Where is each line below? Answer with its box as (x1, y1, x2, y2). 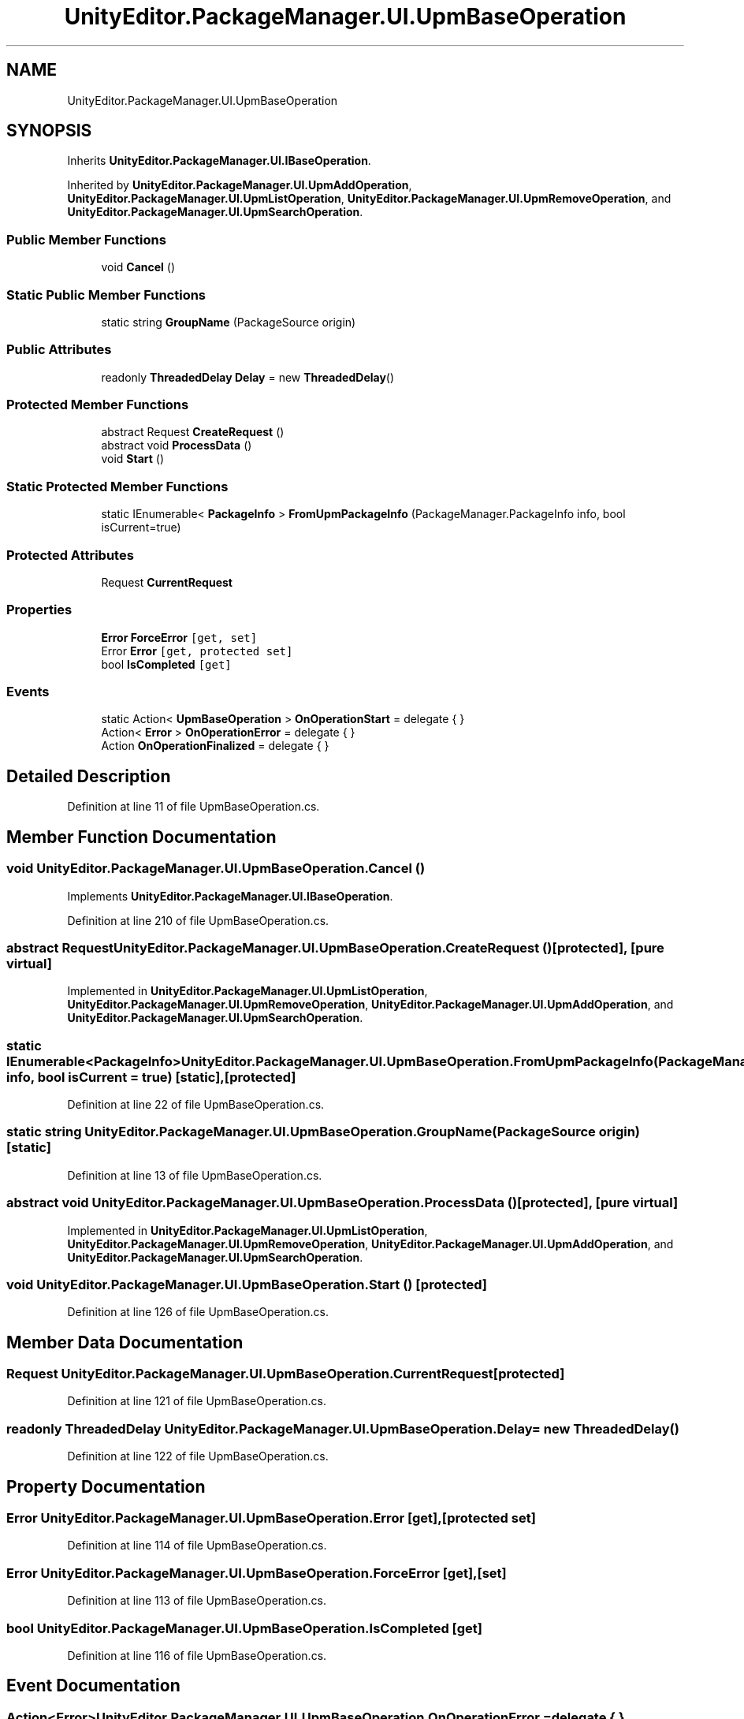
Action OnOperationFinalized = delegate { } (101, 739, 329, 753)
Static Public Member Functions (6, 286, 206, 303)
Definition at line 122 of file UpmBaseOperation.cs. (67, 1449, 329, 1464)
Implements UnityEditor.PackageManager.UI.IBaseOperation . (67, 889, 393, 903)
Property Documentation (6, 1476, 206, 1497)
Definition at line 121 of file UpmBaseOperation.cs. (67, 1394, 326, 1408)
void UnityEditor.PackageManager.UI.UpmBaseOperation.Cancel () (6, 860, 426, 877)
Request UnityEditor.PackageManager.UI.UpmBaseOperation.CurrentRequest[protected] (6, 1366, 565, 1382)
